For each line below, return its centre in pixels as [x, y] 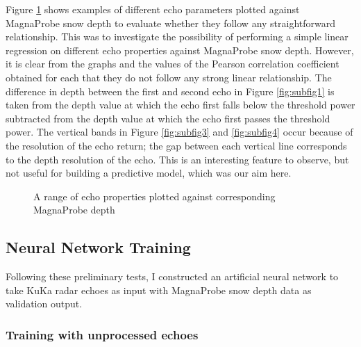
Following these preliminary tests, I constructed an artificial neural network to [172, 276]
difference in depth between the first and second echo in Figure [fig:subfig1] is [170, 91]
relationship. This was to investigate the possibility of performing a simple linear [177, 37]
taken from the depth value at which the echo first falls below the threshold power [180, 105]
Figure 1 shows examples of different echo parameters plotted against [153, 9]
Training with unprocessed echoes [102, 334]
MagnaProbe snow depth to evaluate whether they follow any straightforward [171, 23]
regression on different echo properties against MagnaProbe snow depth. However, [180, 50]
